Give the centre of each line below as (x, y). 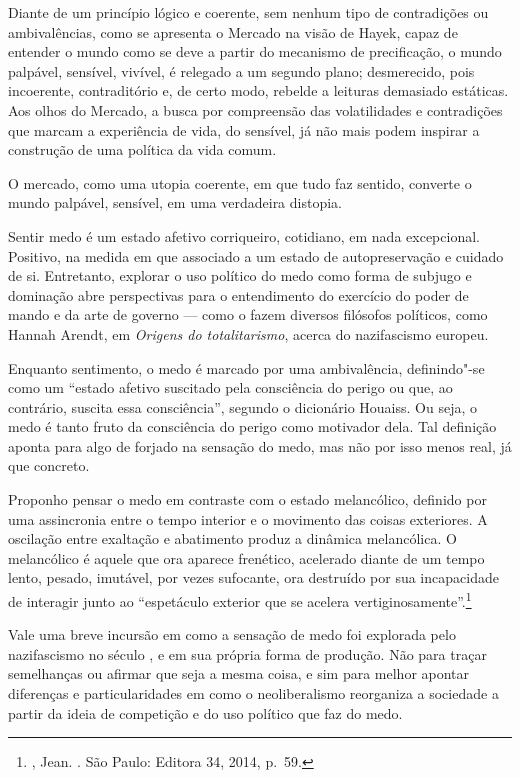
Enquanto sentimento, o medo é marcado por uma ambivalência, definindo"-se (246, 367)
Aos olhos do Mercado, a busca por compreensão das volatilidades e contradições (255, 109)
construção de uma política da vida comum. (142, 149)
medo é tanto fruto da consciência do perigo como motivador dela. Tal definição (252, 426)
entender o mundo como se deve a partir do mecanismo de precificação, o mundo (255, 51)
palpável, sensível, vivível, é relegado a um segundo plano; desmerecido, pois (241, 70)
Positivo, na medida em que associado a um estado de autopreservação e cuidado (256, 255)
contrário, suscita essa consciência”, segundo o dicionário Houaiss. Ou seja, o (242, 406)
